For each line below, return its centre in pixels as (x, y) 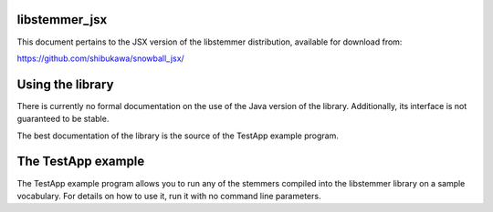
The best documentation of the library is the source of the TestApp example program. (178, 136)
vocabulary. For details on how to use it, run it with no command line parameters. (169, 196)
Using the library (65, 84)
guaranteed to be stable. (63, 119)
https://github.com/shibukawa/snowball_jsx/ (100, 58)
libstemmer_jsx (62, 20)
